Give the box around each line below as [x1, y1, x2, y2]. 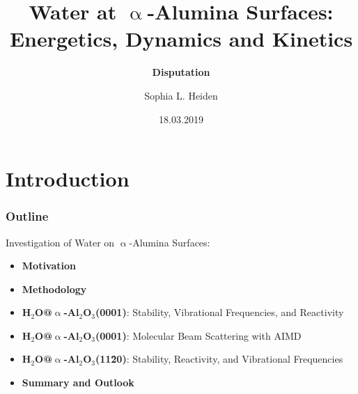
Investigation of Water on [6, 235, 115, 249]
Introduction [6, 164, 130, 193]
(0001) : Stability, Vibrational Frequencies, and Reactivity [95, 305, 344, 320]
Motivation [22, 258, 77, 273]
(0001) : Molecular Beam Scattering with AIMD [95, 328, 302, 342]
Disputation [152, 65, 210, 79]
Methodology [22, 281, 87, 296]
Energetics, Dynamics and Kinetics [9, 24, 353, 53]
